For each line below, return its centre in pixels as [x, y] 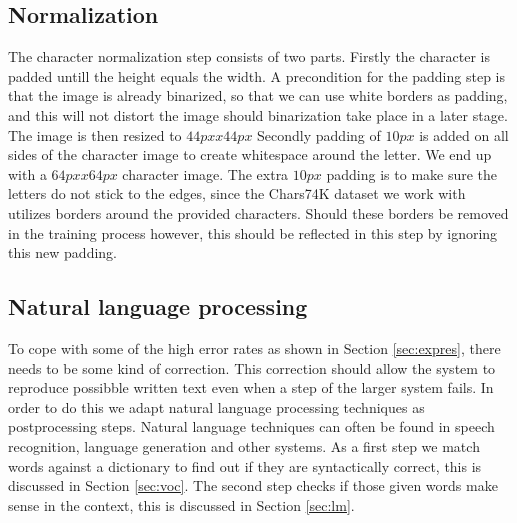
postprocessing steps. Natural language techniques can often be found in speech [251, 426]
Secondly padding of [319, 134]
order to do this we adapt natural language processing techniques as [216, 406]
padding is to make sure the [412, 173]
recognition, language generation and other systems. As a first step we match [244, 445]
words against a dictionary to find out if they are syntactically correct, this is [245, 465]
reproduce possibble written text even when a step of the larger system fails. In [251, 387]
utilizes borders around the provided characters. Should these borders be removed [258, 212]
